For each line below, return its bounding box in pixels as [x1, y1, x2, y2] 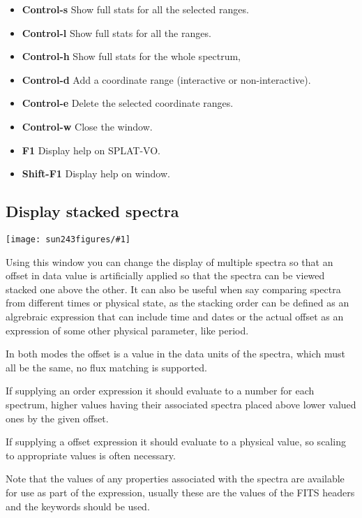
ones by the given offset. [6, 410, 109, 425]
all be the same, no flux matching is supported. [6, 360, 207, 374]
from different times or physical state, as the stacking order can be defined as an [6, 295, 349, 310]
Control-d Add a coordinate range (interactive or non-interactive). [22, 72, 311, 87]
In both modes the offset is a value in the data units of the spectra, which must [6, 346, 345, 361]
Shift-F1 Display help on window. [22, 166, 170, 181]
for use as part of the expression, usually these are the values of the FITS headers [6, 484, 355, 499]
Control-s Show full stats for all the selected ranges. [22, 2, 249, 16]
